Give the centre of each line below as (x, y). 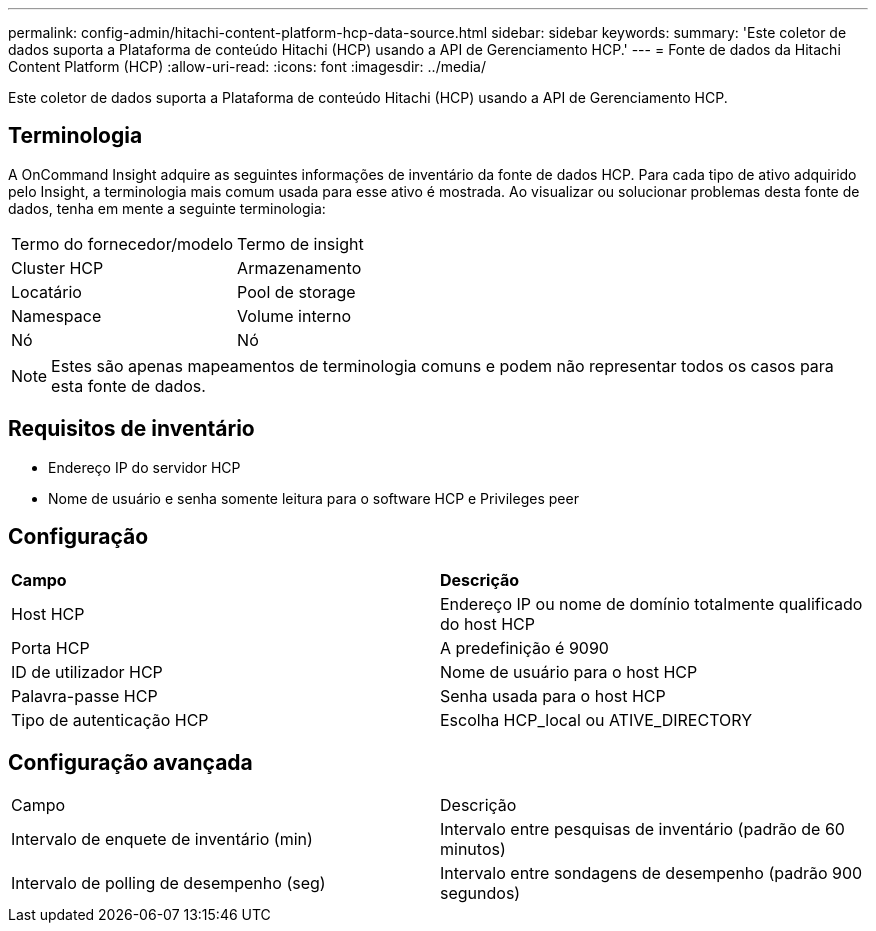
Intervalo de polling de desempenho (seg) (168, 883)
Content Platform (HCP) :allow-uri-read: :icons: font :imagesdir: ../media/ (247, 66)
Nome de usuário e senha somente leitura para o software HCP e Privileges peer (313, 498)
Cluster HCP (57, 267)
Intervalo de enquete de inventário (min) (162, 839)
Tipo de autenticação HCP (110, 719)
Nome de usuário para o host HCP (569, 671)
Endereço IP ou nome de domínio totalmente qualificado (651, 603)
